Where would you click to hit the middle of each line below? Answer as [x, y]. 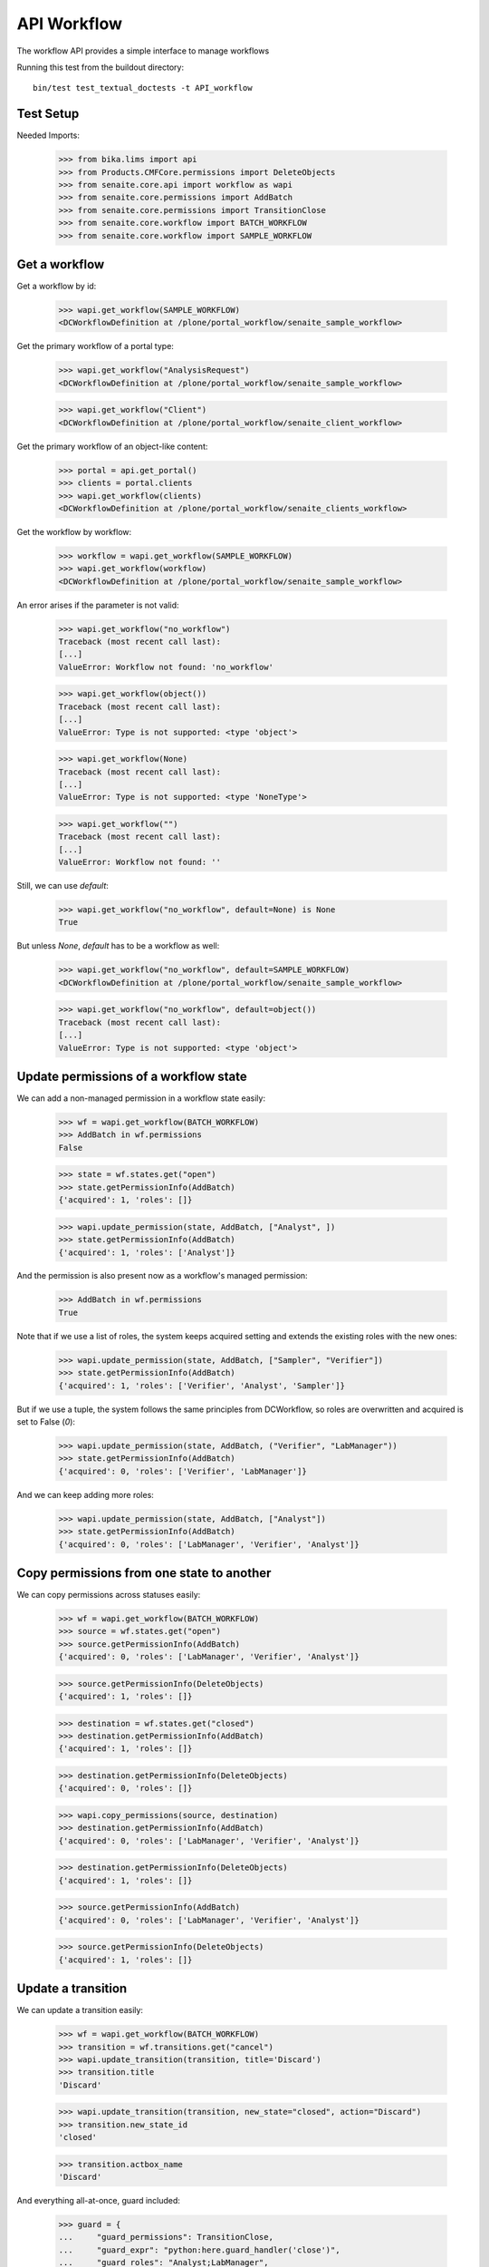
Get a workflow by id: [57, 287]
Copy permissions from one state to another [144, 1573]
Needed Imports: [48, 135]
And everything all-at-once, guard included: [99, 2201]
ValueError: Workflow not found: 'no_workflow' [166, 667]
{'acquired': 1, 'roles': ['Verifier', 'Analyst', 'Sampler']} [202, 1386]
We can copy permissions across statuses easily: [109, 1595]
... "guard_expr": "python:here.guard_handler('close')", [199, 2250]
